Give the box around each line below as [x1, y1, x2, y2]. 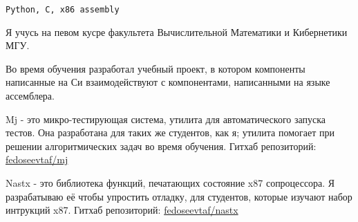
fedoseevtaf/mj [6, 152, 68, 167]
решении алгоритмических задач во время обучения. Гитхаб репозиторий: [6, 138, 317, 153]
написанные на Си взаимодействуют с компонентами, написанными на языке [6, 75, 330, 89]
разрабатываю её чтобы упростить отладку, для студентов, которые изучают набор [6, 189, 352, 203]
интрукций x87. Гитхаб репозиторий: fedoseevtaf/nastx [6, 203, 238, 217]
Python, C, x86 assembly [6, 5, 120, 15]
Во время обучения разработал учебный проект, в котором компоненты [6, 61, 305, 75]
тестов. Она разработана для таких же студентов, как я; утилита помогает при [6, 125, 335, 140]
